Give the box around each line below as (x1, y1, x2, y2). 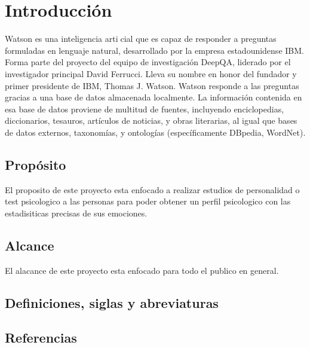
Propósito (5, 155, 66, 173)
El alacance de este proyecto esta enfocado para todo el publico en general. (5, 264, 279, 276)
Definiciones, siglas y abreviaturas (5, 293, 219, 312)
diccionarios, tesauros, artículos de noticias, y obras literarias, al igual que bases (5, 114, 297, 127)
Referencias (5, 328, 77, 347)
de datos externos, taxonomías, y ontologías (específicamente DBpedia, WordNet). (5, 126, 306, 138)
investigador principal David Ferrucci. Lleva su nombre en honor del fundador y (5, 67, 297, 80)
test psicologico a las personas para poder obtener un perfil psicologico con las (5, 195, 291, 207)
